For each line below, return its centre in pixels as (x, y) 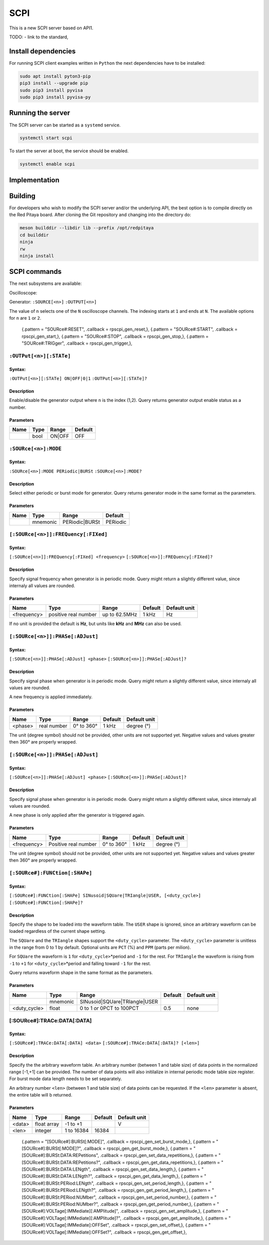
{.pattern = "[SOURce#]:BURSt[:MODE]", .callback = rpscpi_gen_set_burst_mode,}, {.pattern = (118, 1141)
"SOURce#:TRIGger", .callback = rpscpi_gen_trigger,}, (77, 343)
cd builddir (34, 235)
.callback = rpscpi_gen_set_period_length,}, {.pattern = (152, 1183)
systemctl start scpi (46, 138)
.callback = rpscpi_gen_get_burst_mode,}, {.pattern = (138, 1148)
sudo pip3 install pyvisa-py (55, 97)
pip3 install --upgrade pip (54, 83)
